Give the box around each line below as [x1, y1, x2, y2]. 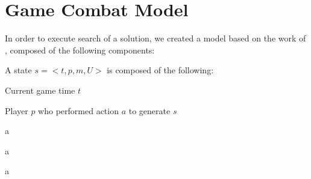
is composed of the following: [107, 64, 214, 76]
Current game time [5, 83, 75, 96]
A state [5, 64, 32, 76]
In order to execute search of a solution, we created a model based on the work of [5, 32, 306, 44]
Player [5, 104, 28, 117]
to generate [128, 104, 171, 117]
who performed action [38, 104, 119, 117]
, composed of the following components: [5, 43, 155, 56]
